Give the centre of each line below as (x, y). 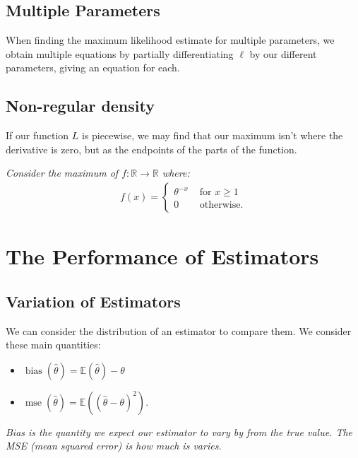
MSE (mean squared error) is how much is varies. (114, 446)
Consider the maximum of (62, 173)
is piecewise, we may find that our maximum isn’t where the (213, 135)
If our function (37, 135)
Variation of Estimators (93, 301)
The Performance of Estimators (162, 256)
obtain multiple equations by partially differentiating (120, 53)
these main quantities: (53, 345)
